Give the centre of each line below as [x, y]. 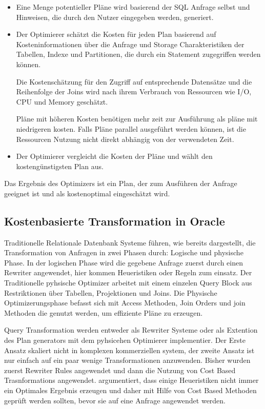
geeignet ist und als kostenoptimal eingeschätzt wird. [87, 193]
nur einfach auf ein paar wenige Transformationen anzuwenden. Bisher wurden [127, 360]
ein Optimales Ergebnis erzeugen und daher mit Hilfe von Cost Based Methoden [130, 390]
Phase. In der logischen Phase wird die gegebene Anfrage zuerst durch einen [124, 262]
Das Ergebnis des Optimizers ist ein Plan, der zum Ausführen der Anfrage [121, 183]
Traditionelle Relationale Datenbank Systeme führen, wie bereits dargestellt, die [130, 242]
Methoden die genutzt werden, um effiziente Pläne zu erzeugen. [104, 312]
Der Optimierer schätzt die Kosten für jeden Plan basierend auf [116, 34]
